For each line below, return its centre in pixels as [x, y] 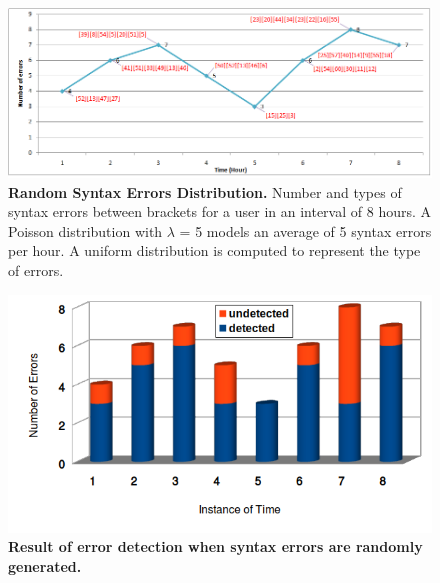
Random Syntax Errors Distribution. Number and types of [205, 191]
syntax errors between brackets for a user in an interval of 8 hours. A [220, 211]
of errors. [36, 270]
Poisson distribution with [85, 230]
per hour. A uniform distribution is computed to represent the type [214, 250]
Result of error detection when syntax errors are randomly [215, 546]
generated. [45, 566]
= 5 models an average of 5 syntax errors [305, 230]
